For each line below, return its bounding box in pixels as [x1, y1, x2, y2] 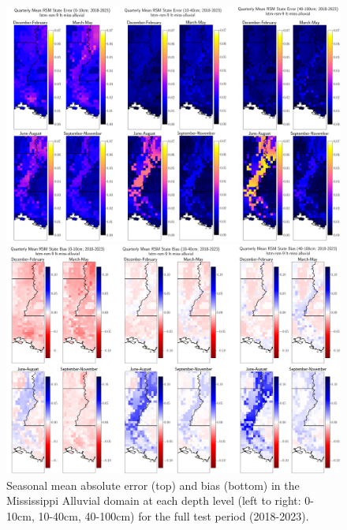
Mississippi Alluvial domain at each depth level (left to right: [6, 492, 301, 509]
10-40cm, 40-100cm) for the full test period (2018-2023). [38, 507, 309, 524]
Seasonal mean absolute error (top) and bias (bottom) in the [6, 476, 300, 493]
